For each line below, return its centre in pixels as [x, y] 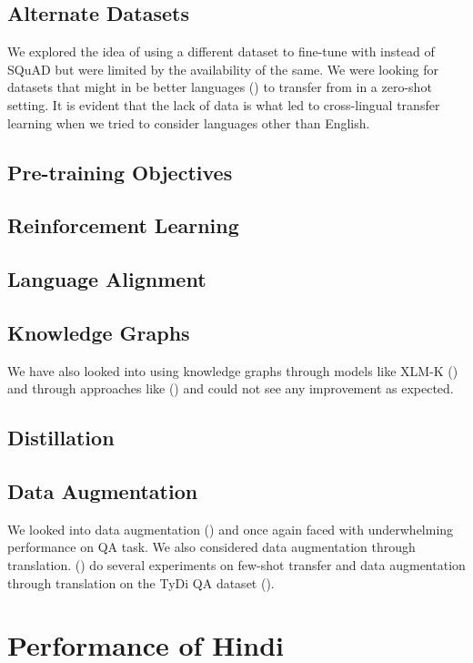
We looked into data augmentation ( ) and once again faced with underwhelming [231, 529]
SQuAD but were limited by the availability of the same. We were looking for [223, 69]
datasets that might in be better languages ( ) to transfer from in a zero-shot [220, 87]
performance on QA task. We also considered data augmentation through [211, 547]
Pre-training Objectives [120, 172]
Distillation [61, 438]
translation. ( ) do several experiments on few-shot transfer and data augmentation [236, 565]
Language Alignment [107, 279]
